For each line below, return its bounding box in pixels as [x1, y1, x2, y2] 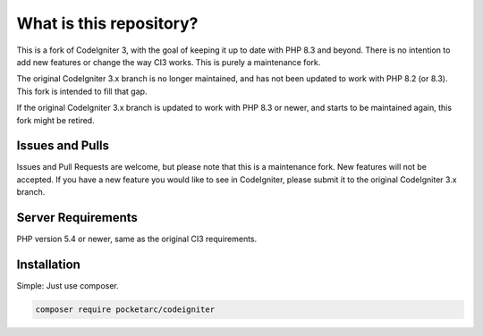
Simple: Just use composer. [16, 281, 120, 290]
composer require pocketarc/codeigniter [35, 304, 215, 315]
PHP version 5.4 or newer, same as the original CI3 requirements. [16, 233, 258, 245]
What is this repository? [16, 13, 199, 33]
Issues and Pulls [16, 139, 110, 154]
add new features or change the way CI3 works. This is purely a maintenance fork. [16, 56, 321, 67]
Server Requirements [16, 210, 139, 225]
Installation [16, 256, 80, 272]
